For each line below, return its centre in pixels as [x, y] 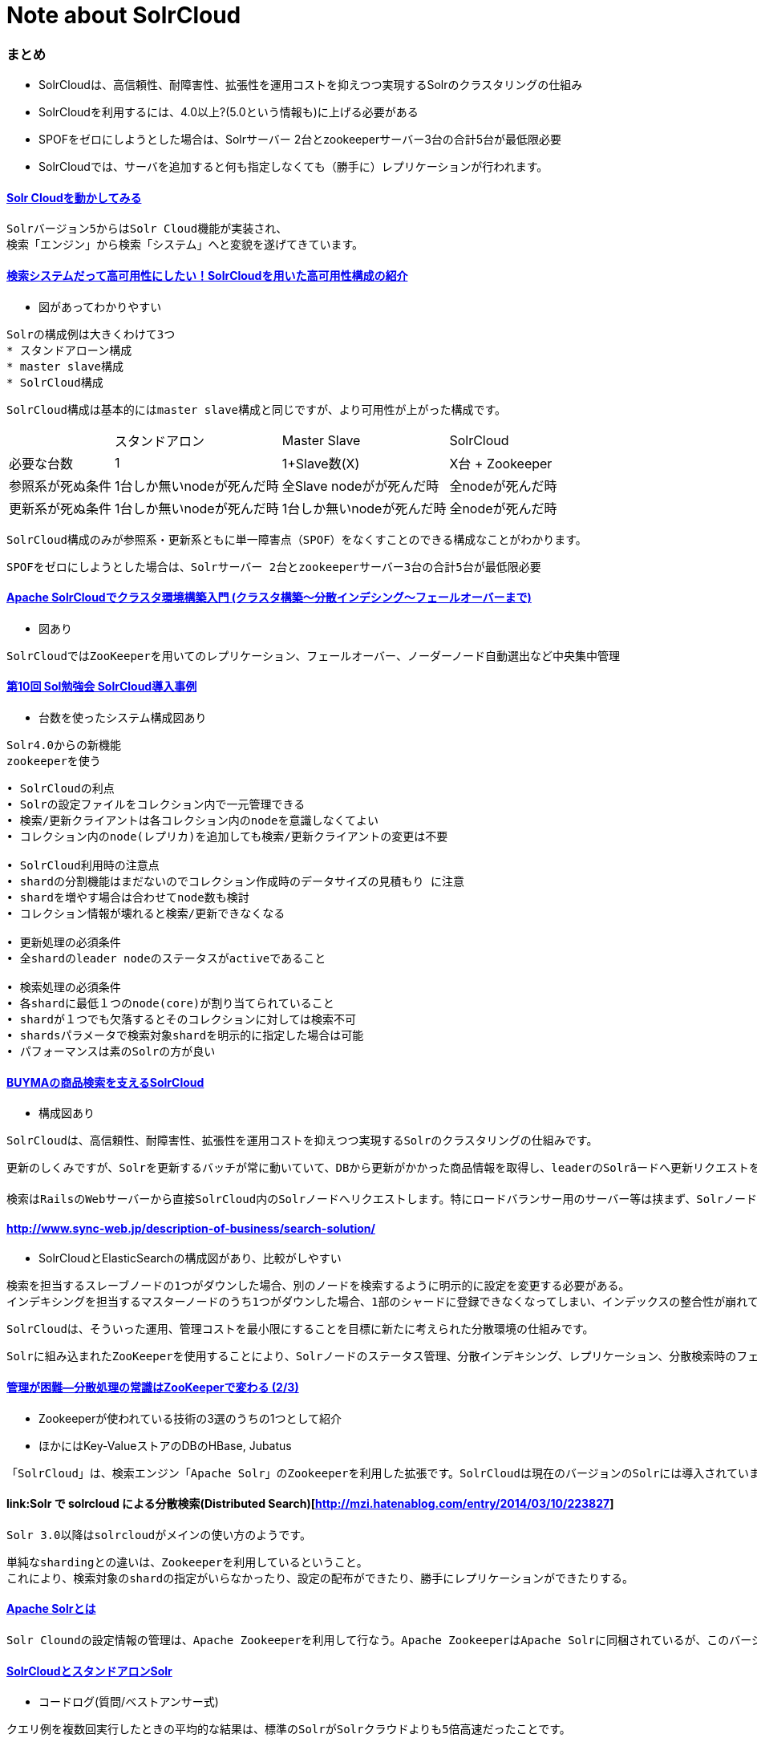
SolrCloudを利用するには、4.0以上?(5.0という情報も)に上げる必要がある [229, 112]
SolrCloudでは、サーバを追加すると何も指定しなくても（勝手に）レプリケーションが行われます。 [293, 167]
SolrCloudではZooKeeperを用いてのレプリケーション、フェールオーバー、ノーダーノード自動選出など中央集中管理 [314, 656]
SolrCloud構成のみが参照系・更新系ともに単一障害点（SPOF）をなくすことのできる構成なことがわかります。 [297, 539]
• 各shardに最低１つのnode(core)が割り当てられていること [170, 1003]
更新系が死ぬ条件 [61, 508]
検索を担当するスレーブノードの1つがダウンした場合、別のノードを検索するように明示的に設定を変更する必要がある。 [318, 1286]
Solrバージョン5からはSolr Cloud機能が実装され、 [147, 229]
